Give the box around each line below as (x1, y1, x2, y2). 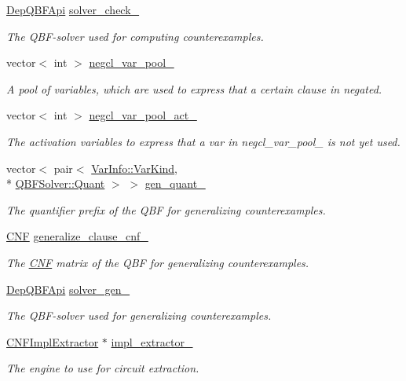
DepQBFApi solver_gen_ (6, 280, 130, 297)
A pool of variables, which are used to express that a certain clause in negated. (6, 80, 382, 97)
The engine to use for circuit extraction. (6, 360, 199, 376)
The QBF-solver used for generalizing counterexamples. (6, 307, 272, 324)
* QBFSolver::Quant (6, 175, 105, 192)
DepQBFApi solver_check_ (6, 2, 140, 17)
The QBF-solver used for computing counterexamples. (6, 27, 264, 44)
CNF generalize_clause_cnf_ (6, 228, 148, 244)
